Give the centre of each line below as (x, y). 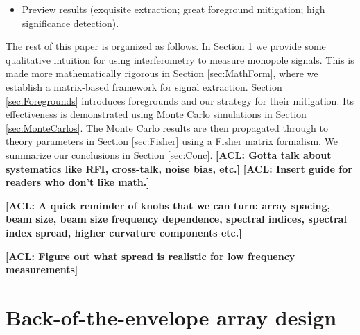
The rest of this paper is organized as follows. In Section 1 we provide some (166, 46)
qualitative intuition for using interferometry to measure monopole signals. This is (180, 59)
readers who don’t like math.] (78, 182)
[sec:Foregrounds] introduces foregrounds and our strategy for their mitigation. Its (180, 100)
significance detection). (70, 23)
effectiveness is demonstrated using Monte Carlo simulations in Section (156, 114)
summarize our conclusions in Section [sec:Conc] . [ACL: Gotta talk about (169, 154)
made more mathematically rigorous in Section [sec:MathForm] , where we (162, 73)
